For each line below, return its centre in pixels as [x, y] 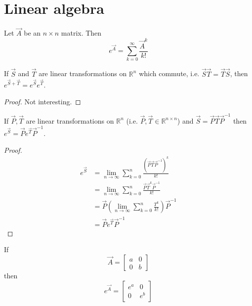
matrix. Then [81, 33]
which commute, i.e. [169, 73]
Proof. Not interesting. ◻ [42, 101]
